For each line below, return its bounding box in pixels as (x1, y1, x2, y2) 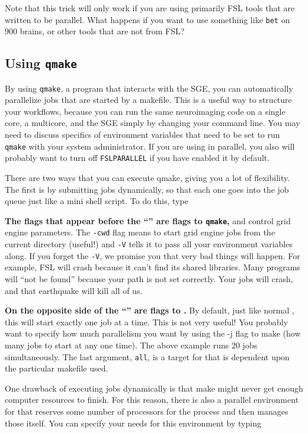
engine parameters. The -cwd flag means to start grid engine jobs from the (5, 226, 275, 238)
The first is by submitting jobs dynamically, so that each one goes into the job (5, 183, 289, 195)
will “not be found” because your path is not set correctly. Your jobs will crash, (5, 272, 293, 285)
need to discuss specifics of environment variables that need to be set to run (5, 128, 280, 141)
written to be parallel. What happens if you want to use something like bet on (5, 13, 290, 25)
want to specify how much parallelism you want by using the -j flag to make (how (5, 327, 301, 340)
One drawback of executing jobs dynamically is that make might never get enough (5, 382, 303, 394)
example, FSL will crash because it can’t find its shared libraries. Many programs (5, 261, 300, 273)
